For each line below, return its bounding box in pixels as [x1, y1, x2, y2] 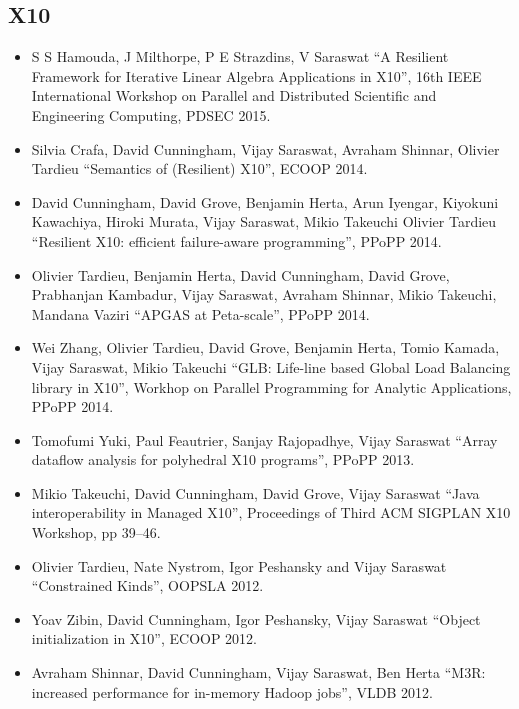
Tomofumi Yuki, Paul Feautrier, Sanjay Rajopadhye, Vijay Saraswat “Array [31, 429, 498, 450]
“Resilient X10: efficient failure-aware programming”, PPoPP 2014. [31, 230, 442, 251]
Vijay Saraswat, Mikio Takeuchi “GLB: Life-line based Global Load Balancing [31, 356, 511, 377]
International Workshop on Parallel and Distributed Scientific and [31, 85, 437, 106]
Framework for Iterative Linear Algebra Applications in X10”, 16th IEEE [31, 65, 482, 86]
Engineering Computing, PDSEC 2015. [31, 104, 271, 125]
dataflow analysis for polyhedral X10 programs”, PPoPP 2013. [31, 449, 415, 470]
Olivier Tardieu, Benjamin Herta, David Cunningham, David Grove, [31, 264, 450, 285]
